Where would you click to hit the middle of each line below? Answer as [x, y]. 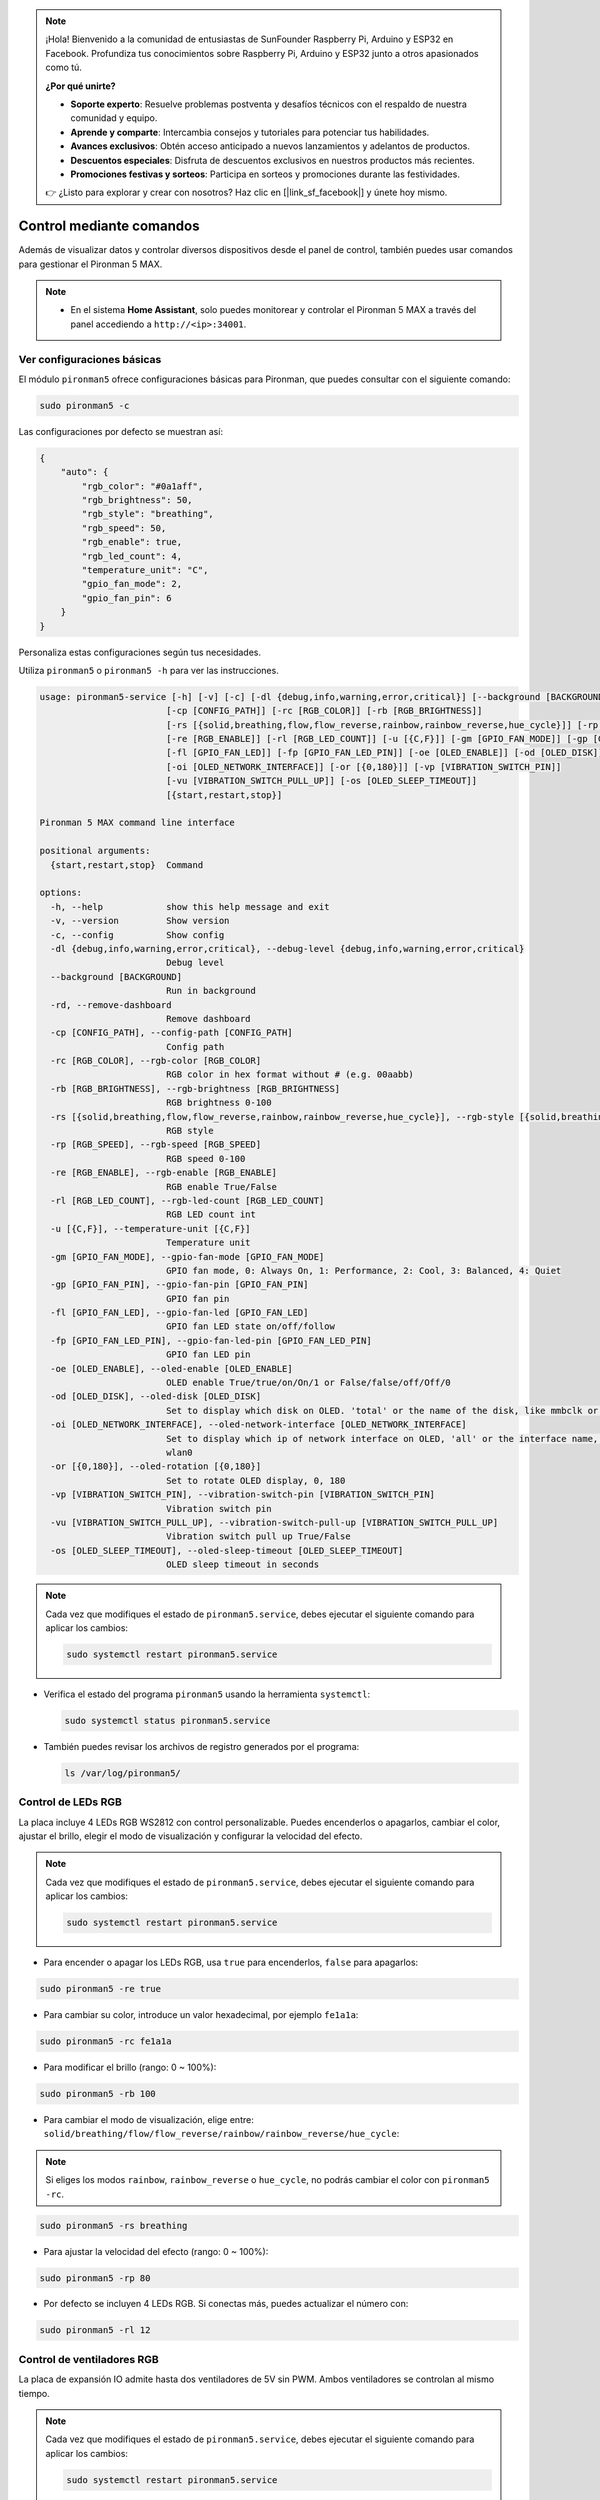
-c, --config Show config [137, 934]
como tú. [63, 67]
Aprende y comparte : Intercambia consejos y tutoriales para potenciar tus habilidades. [250, 132]
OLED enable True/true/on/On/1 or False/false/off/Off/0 [308, 1383]
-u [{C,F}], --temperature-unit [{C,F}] [150, 1228]
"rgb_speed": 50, [124, 528]
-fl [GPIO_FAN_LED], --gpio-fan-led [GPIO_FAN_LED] [179, 1313]
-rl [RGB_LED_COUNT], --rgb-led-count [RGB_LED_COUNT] [187, 1200]
